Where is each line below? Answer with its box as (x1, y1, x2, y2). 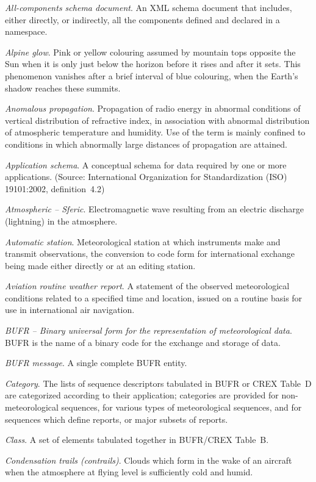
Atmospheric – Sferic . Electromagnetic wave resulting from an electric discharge (5, 203, 304, 215)
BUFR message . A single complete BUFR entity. (5, 356, 187, 369)
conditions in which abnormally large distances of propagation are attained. (5, 137, 287, 150)
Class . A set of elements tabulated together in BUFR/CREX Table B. (5, 433, 269, 446)
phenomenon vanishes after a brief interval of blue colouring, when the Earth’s (5, 69, 298, 82)
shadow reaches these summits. (5, 81, 121, 94)
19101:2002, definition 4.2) (5, 182, 105, 195)
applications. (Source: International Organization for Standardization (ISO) (5, 170, 287, 183)
